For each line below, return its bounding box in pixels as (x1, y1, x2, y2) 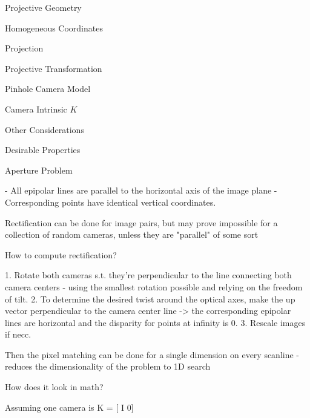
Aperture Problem (5, 163, 73, 176)
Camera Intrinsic (5, 102, 67, 115)
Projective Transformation (5, 62, 102, 74)
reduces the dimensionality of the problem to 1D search (5, 360, 211, 373)
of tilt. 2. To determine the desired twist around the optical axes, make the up (5, 292, 295, 305)
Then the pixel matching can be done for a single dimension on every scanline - (5, 348, 300, 361)
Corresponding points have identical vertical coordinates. (5, 195, 216, 208)
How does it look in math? (5, 380, 104, 393)
